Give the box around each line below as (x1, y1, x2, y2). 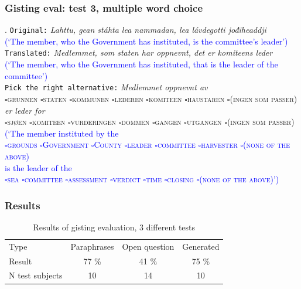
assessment (68, 173, 108, 185)
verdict (112, 173, 141, 185)
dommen (121, 115, 150, 128)
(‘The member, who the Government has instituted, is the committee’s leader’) (5, 35, 288, 47)
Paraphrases (70, 240, 114, 252)
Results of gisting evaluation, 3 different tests (33, 220, 196, 233)
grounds (7, 138, 37, 151)
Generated (182, 240, 220, 252)
